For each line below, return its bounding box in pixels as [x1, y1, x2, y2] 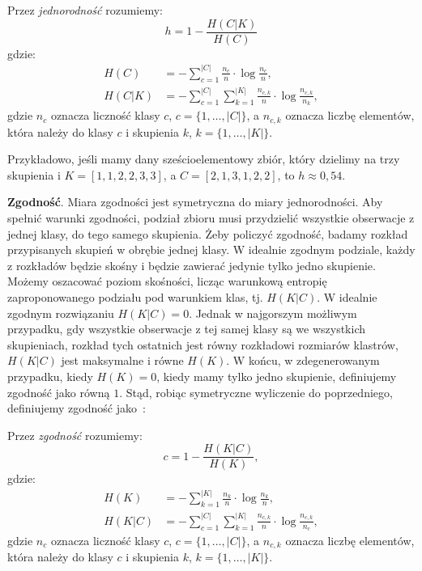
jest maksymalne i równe [61, 352, 184, 369]
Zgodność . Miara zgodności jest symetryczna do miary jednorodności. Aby [7, 193, 383, 210]
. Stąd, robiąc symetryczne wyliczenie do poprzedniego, [119, 383, 393, 400]
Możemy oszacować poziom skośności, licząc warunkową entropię [7, 273, 327, 290]
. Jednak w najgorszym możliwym [189, 304, 357, 321]
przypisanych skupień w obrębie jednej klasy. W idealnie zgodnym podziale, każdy [7, 241, 416, 258]
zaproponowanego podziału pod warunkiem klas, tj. [7, 289, 263, 306]
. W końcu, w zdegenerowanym [226, 352, 380, 369]
